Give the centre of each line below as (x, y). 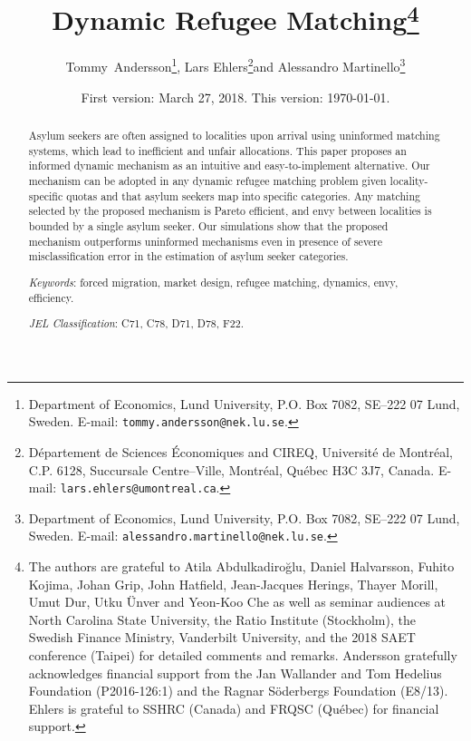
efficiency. (51, 297)
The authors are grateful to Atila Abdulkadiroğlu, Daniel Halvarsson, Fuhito (241, 566)
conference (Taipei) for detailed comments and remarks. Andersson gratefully (243, 655)
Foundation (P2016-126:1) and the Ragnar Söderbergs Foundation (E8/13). (238, 691)
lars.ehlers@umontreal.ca (138, 489)
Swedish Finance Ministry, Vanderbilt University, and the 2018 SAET (222, 637)
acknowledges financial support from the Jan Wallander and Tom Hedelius (235, 673)
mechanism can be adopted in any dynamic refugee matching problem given (207, 181)
